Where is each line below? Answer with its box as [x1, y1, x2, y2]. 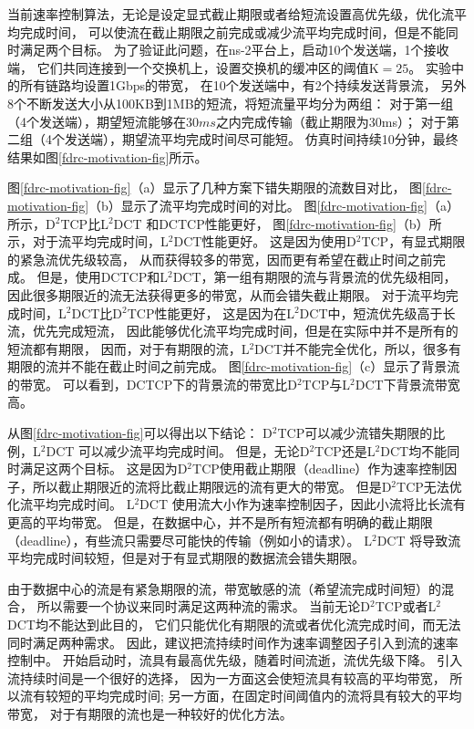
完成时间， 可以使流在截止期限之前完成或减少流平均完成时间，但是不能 [19, 22, 446, 41]
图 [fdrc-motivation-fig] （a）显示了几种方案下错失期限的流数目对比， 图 [7, 178, 423, 197]
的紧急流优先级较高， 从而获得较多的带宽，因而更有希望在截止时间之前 [7, 249, 433, 268]
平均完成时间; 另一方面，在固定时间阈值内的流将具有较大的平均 [83, 686, 462, 705]
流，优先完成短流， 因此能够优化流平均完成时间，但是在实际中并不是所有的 [7, 321, 459, 340]
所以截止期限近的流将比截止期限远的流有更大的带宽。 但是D [32, 476, 392, 495]
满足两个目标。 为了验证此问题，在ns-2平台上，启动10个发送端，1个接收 [19, 40, 449, 59]
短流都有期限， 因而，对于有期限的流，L [7, 338, 250, 358]
